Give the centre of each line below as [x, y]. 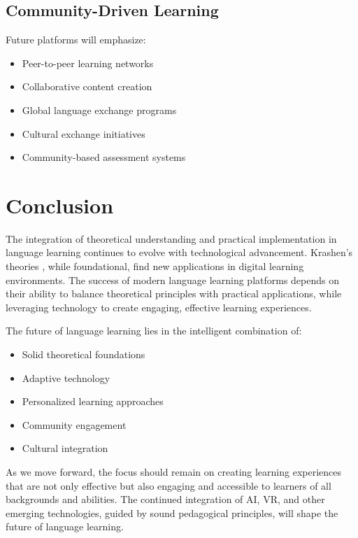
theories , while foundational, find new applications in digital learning [155, 266]
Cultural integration [65, 448]
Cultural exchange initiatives [84, 133]
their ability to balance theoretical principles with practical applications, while [174, 293]
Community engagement [74, 424]
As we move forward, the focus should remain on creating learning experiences [174, 472]
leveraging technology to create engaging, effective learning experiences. [159, 307]
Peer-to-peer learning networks [88, 63]
